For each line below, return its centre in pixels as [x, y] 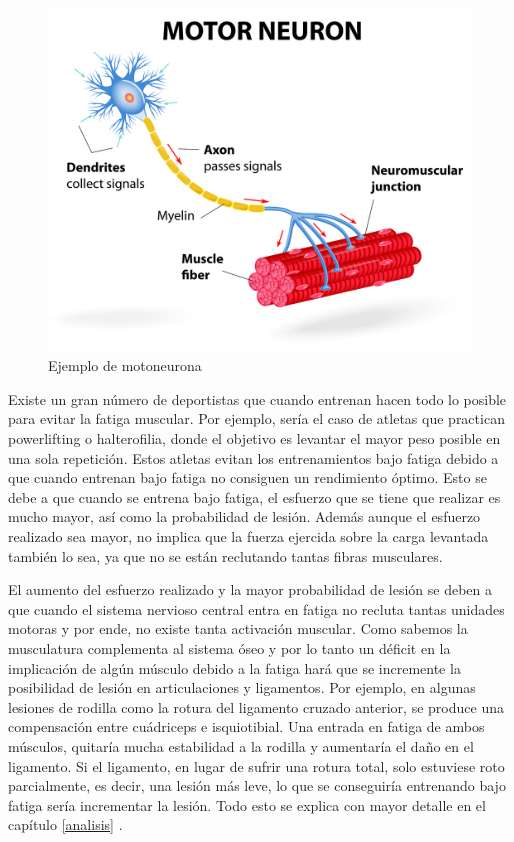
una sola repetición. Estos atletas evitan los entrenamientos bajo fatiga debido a [253, 457]
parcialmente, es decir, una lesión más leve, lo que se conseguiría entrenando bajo [257, 785]
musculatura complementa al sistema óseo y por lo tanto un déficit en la [229, 647]
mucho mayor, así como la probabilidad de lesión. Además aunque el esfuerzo [244, 516]
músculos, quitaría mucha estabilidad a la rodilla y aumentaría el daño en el [241, 745]
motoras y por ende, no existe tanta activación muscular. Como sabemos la [238, 628]
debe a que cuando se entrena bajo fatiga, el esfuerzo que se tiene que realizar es [254, 496]
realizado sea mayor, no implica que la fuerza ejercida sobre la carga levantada [248, 536]
